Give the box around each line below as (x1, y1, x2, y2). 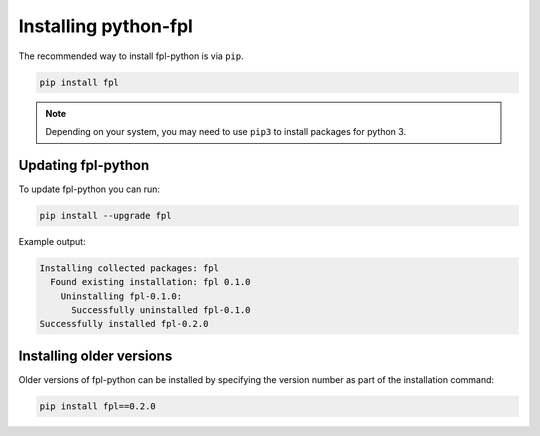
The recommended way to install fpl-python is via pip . (18, 50, 244, 62)
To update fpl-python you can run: (18, 183, 160, 195)
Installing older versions (18, 347, 173, 364)
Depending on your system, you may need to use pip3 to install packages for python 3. (45, 125, 407, 137)
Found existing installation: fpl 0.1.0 (50, 276, 251, 288)
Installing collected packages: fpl (39, 262, 220, 274)
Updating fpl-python (18, 156, 150, 174)
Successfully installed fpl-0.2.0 (39, 318, 209, 330)
